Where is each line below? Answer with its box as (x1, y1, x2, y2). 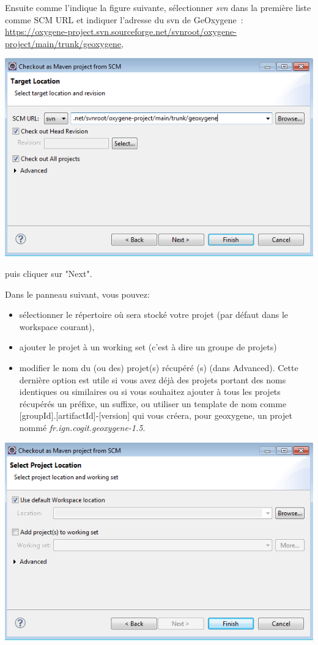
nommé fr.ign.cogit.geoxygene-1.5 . (19, 421, 146, 433)
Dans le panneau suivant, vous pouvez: (5, 287, 150, 300)
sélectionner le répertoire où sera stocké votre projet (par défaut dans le (19, 308, 289, 321)
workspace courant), (19, 320, 95, 333)
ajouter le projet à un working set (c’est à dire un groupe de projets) (19, 341, 277, 353)
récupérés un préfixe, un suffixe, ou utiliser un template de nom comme (19, 397, 287, 410)
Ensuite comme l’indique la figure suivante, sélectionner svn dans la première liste (5, 1, 311, 13)
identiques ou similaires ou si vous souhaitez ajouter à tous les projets (19, 385, 281, 398)
